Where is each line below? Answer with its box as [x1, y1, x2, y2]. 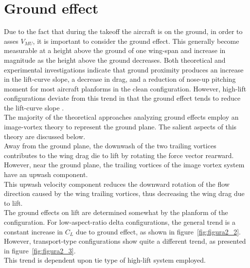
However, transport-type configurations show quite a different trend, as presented [4, 236, 246, 246]
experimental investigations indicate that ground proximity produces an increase [4, 64, 244, 74]
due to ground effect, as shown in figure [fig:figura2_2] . [75, 226, 241, 236]
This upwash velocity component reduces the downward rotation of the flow [4, 179, 230, 189]
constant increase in [4, 226, 63, 236]
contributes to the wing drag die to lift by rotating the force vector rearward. [4, 150, 234, 160]
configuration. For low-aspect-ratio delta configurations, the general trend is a [4, 217, 235, 227]
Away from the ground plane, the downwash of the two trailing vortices [4, 141, 216, 151]
